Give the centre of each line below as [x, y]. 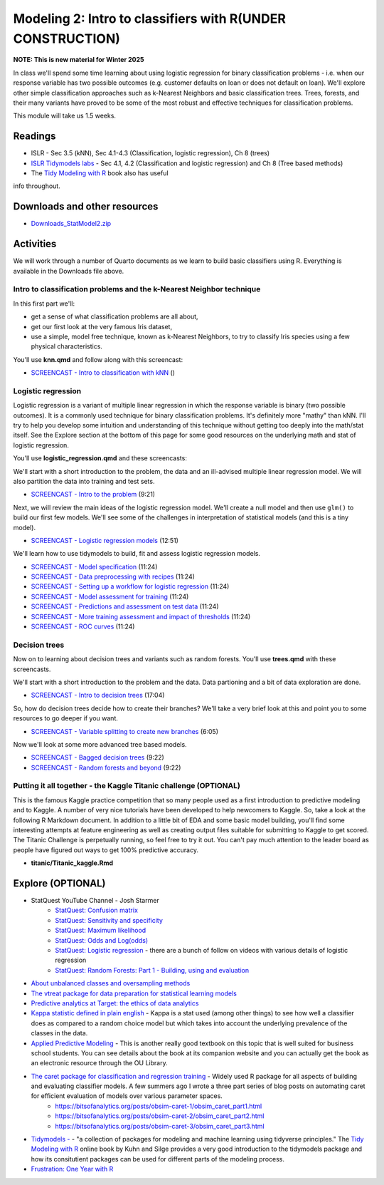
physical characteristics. [67, 346]
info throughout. [37, 186]
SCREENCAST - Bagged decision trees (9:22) [98, 757]
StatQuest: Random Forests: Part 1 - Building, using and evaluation [152, 970]
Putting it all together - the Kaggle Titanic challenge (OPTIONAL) [127, 786]
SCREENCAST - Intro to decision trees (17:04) [98, 695]
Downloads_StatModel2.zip [71, 224]
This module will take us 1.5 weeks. [65, 116]
